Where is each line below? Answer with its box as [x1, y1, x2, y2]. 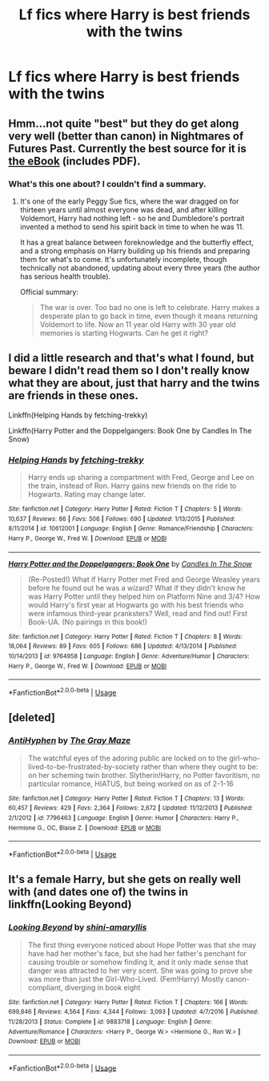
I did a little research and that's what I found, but [8, 351, 255, 365]
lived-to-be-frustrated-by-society [27, 761, 140, 771]
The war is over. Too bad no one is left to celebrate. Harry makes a [39, 302, 260, 312]
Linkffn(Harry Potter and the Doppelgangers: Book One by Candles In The [8, 426, 252, 435]
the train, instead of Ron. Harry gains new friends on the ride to [27, 481, 237, 490]
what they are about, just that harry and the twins [8, 377, 260, 390]
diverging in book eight [64, 982, 141, 992]
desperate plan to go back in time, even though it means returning [39, 311, 259, 321]
